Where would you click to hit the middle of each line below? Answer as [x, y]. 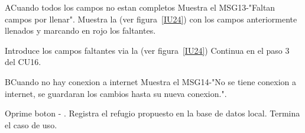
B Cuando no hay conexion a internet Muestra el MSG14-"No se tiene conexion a [151, 81]
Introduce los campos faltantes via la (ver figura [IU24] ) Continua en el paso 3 [147, 50]
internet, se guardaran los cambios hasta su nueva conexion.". [116, 93]
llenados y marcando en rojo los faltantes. [80, 30]
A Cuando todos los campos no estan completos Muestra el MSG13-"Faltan [140, 7]
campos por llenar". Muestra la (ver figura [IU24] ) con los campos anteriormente [151, 19]
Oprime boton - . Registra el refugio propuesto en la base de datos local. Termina [152, 113]
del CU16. [23, 62]
